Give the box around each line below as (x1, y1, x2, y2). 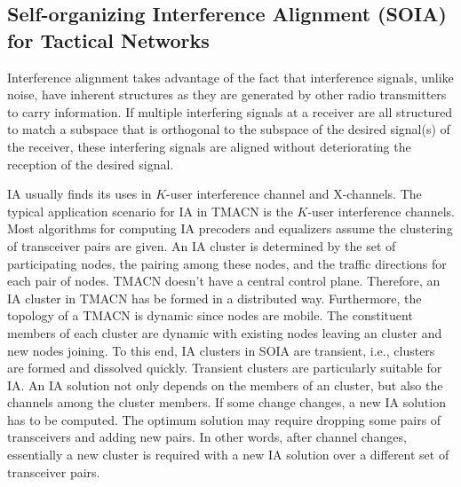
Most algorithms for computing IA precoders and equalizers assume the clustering (7, 219, 453, 238)
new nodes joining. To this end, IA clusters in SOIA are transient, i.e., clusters (7, 341, 435, 359)
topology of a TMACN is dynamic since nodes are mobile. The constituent (7, 306, 413, 325)
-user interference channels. (307, 201, 455, 220)
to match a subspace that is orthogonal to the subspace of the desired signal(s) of (7, 120, 450, 138)
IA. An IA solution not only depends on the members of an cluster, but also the (7, 375, 443, 394)
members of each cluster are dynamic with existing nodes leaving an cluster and (7, 323, 442, 342)
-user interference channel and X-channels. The (166, 185, 422, 203)
